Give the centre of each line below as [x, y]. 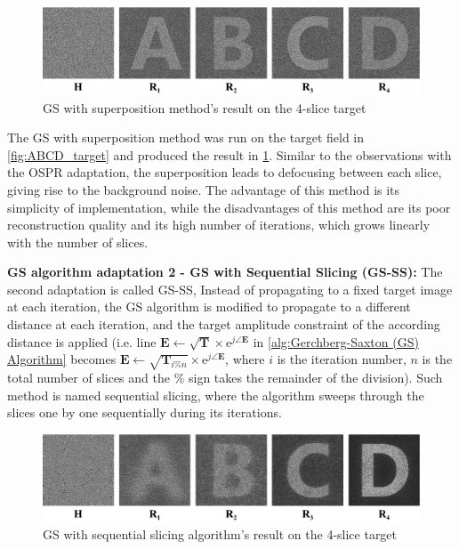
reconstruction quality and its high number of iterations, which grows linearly [219, 225]
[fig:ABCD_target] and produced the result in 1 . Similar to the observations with [229, 154]
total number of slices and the [89, 378]
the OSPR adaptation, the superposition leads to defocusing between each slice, [225, 172]
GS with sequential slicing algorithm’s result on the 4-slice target [220, 534]
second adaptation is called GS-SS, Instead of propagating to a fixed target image [230, 289]
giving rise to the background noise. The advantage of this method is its [204, 189]
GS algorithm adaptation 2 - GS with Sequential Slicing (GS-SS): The [225, 272]
